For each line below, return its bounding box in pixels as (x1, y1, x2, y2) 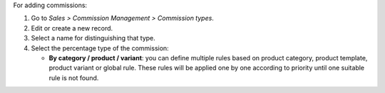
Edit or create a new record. (31, 23, 113, 32)
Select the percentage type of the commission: (31, 43, 169, 53)
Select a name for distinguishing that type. (31, 34, 156, 43)
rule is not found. (48, 73, 99, 82)
